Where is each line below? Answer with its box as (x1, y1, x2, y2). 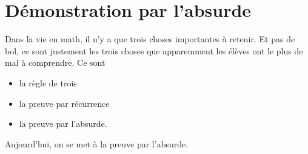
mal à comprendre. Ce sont (5, 56, 105, 69)
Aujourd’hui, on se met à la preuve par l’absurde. (5, 137, 189, 150)
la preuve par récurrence (19, 97, 110, 109)
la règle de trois (19, 76, 77, 89)
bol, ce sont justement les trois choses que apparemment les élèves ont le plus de (5, 44, 303, 57)
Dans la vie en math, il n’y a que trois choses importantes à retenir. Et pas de (5, 33, 295, 45)
